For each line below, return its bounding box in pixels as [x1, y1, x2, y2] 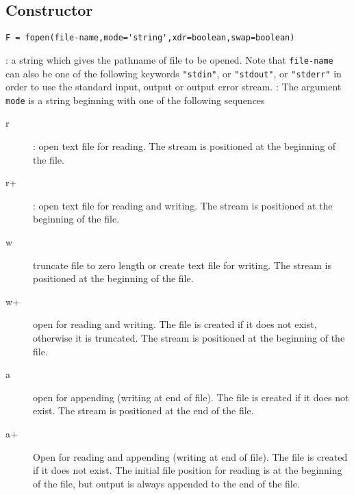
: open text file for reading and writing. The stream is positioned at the [33, 198, 333, 212]
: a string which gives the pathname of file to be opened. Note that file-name [5, 52, 333, 66]
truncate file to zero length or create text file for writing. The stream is [33, 257, 331, 272]
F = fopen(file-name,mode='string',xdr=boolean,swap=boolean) [5, 33, 295, 43]
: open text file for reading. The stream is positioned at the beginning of [33, 139, 336, 153]
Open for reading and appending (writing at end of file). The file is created [33, 449, 348, 464]
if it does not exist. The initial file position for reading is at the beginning [33, 463, 342, 477]
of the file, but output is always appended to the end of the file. [33, 476, 300, 490]
